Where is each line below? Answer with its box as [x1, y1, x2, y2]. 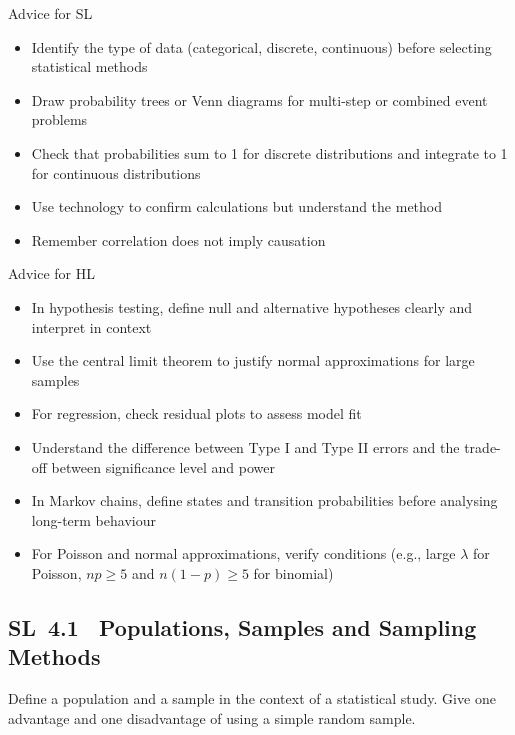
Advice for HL [8, 263, 95, 284]
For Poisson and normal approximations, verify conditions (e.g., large [31, 543, 456, 564]
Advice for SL [8, 3, 93, 23]
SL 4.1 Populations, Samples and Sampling [8, 611, 477, 642]
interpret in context [31, 316, 152, 337]
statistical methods [31, 56, 148, 77]
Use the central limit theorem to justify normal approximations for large [31, 350, 475, 371]
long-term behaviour [31, 509, 156, 530]
